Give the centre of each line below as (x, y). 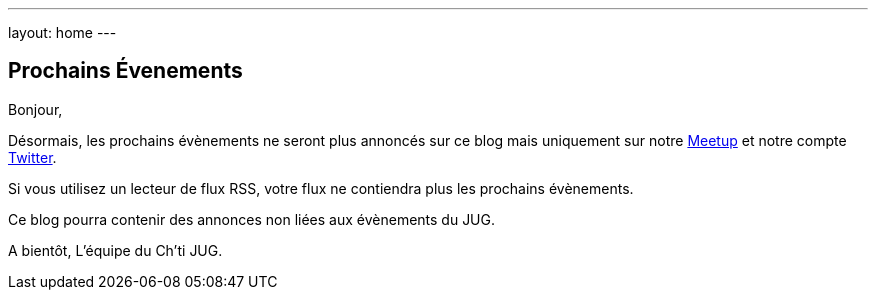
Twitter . (32, 157)
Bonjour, (35, 109)
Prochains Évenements (125, 71)
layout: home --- (62, 32)
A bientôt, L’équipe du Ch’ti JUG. (115, 250)
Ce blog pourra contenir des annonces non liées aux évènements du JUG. (252, 219)
